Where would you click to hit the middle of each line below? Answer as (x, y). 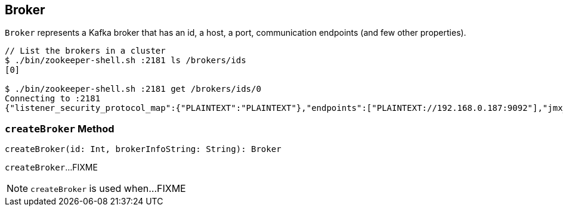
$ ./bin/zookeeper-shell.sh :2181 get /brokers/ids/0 (133, 89)
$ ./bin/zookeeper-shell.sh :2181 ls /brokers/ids (126, 60)
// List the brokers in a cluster (85, 51)
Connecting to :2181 (53, 99)
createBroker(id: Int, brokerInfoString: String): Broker (143, 149)
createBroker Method (60, 128)
